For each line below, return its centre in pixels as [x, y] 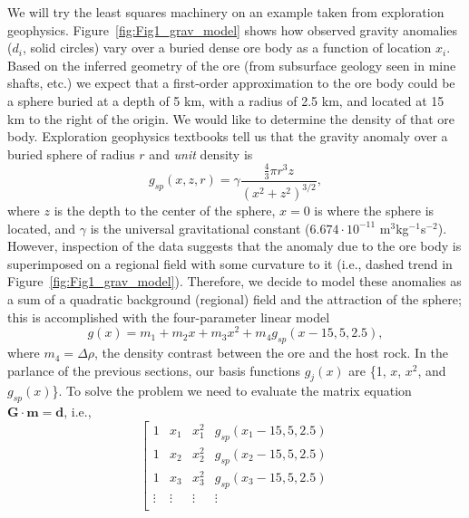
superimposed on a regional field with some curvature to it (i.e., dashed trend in [230, 263]
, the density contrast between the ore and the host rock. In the [272, 353]
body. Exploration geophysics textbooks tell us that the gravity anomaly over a [228, 136]
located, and [42, 228]
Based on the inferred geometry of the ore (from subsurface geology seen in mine [232, 65]
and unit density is [201, 153]
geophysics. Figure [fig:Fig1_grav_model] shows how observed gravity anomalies [233, 29]
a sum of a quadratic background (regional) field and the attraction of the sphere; [234, 299]
